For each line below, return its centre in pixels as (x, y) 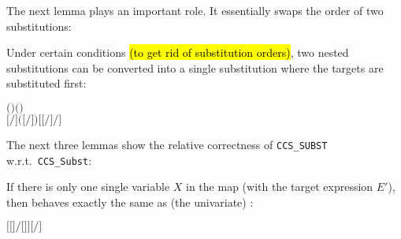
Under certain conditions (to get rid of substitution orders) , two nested (178, 52)
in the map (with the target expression (280, 187)
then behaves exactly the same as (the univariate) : (130, 202)
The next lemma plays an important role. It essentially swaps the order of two (195, 10)
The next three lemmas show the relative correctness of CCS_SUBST (167, 144)
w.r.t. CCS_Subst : (49, 160)
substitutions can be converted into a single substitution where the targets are (195, 67)
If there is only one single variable (88, 187)
